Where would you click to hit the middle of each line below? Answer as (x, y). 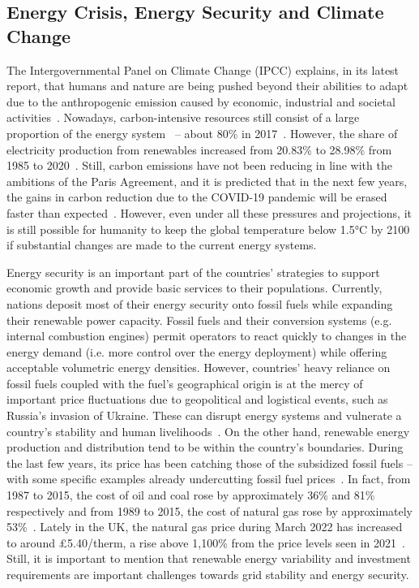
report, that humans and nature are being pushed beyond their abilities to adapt (207, 86)
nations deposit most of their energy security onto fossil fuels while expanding (200, 303)
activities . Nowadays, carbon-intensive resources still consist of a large (183, 117)
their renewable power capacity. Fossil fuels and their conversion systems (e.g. (199, 320)
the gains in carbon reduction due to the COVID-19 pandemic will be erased (197, 197)
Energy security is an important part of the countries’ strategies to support (193, 272)
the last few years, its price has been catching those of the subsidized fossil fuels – (209, 463)
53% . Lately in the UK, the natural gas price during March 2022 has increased (205, 527)
